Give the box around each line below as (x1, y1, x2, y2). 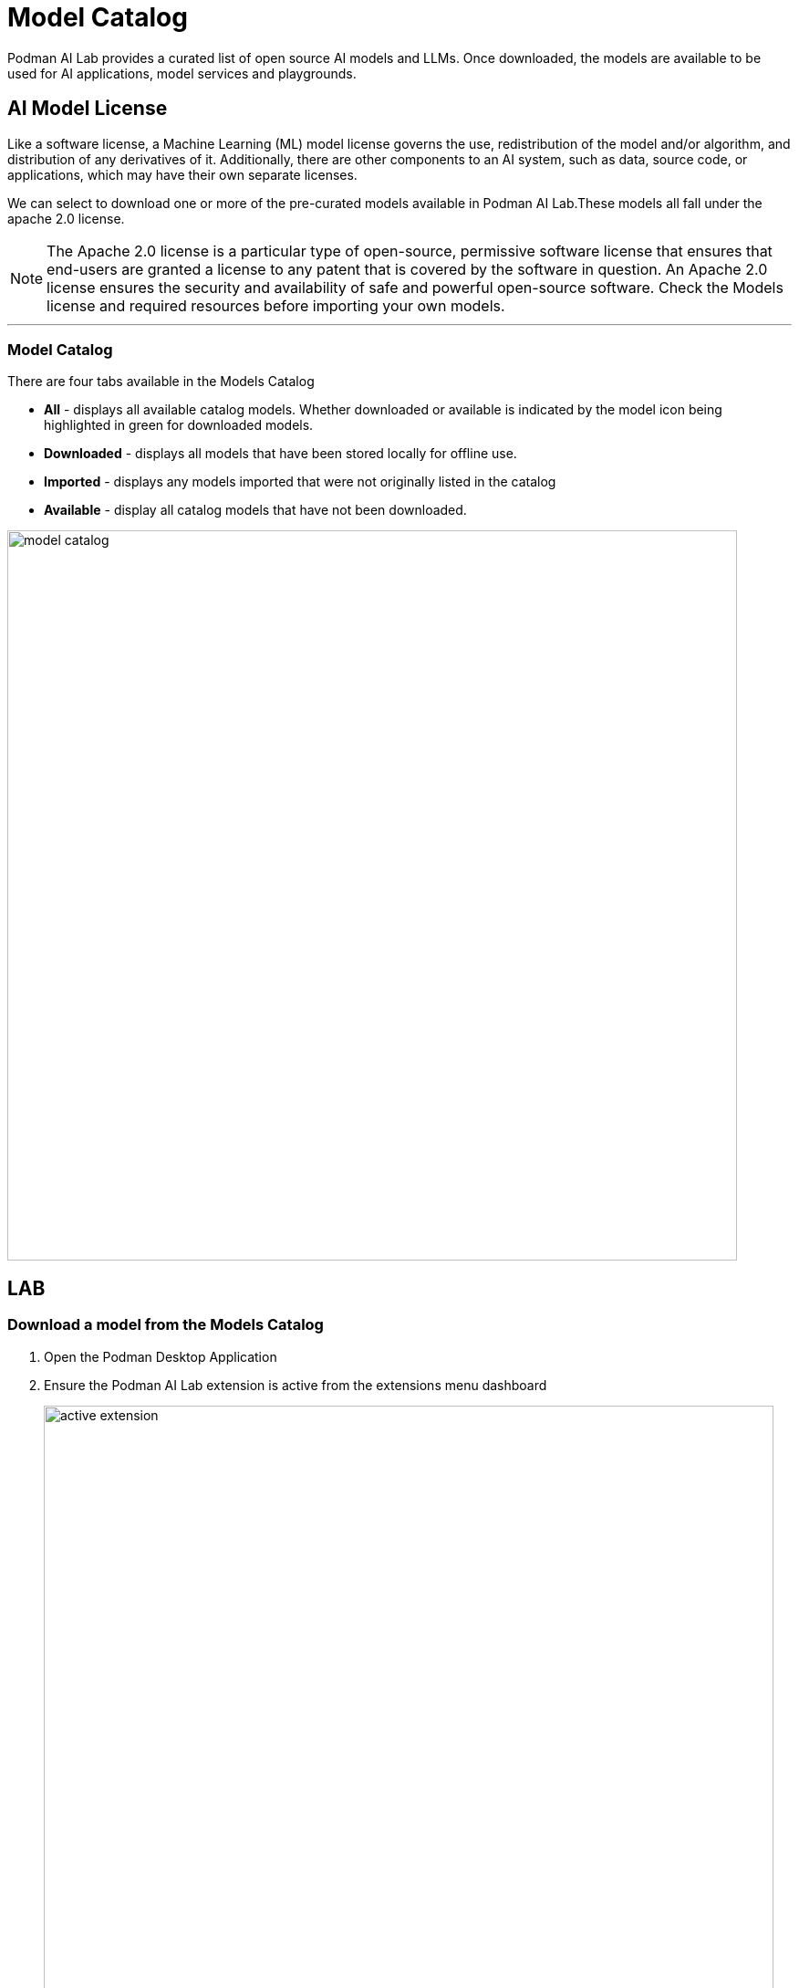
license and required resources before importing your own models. (47, 296, 505, 315)
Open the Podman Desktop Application (44, 1348, 277, 1365)
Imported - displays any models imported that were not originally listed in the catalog (44, 474, 556, 490)
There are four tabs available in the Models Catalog (7, 373, 315, 390)
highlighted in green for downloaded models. (44, 417, 314, 434)
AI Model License (7, 97, 168, 120)
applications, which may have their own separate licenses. (7, 166, 358, 183)
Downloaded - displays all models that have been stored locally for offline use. (44, 445, 517, 462)
